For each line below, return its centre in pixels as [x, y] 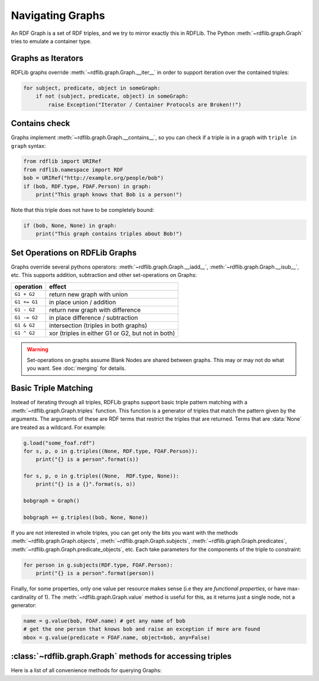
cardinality [24, 597]
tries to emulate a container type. [51, 41]
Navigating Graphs [58, 15]
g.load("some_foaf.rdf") [59, 443]
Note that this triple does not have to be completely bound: [83, 210]
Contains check [40, 123]
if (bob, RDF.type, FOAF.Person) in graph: [87, 186]
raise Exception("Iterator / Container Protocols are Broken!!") [145, 104]
